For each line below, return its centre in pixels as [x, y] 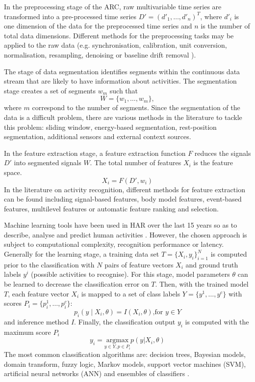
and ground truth [212, 264]
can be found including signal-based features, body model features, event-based [123, 199]
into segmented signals [48, 162]
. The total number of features [136, 162]
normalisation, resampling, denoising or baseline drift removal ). [100, 54]
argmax [117, 340]
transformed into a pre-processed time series [70, 16]
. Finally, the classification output [125, 321]
